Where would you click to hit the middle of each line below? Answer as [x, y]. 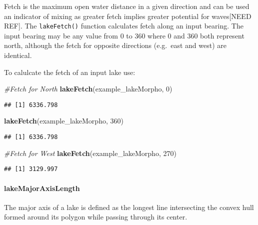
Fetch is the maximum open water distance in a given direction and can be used [127, 6]
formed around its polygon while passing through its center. [96, 217]
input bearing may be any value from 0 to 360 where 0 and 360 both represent [124, 35]
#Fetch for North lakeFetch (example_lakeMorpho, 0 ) [88, 89]
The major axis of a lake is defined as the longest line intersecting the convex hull [129, 207]
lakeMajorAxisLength [42, 188]
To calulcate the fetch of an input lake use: [70, 72]
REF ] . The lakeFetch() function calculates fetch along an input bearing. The [124, 26]
